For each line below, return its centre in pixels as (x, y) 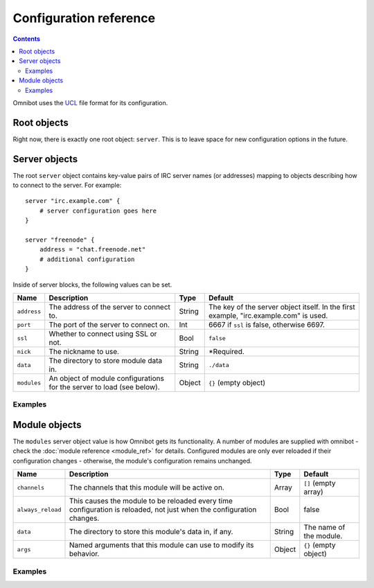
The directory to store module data (106, 360)
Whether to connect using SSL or (103, 334)
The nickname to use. (84, 351)
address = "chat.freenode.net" (92, 250)
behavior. (84, 554)
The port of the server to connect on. (109, 324)
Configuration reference (84, 18)
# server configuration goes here (98, 211)
